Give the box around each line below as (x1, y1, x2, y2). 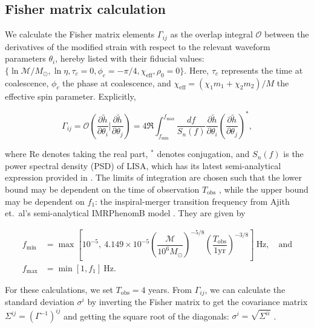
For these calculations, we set (5, 283, 113, 295)
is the (283, 147, 304, 160)
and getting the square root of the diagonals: (64, 309, 229, 322)
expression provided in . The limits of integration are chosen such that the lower (5, 171, 302, 184)
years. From (148, 283, 192, 295)
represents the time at (221, 63, 303, 76)
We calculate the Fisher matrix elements (5, 28, 155, 40)
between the (264, 28, 309, 40)
